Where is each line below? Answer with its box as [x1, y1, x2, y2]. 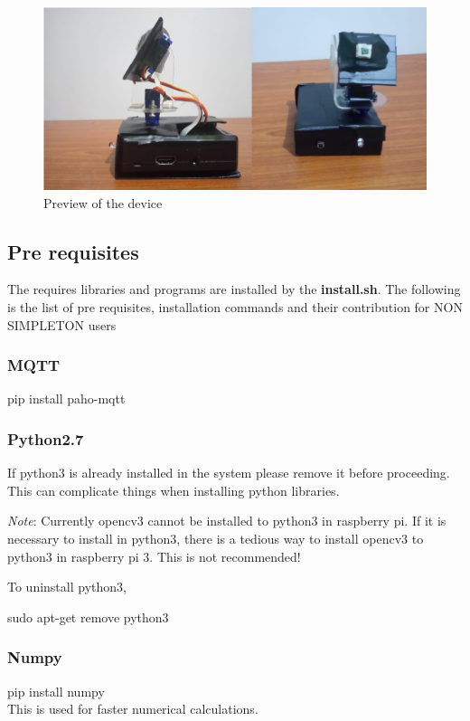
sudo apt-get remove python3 [7, 607, 169, 626]
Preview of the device [43, 193, 163, 212]
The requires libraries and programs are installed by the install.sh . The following [7, 280, 461, 299]
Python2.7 [7, 427, 84, 450]
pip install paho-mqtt [7, 389, 126, 408]
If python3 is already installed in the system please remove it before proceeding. [7, 463, 450, 482]
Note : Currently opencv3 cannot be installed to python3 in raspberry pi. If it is [7, 511, 446, 530]
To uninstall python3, [7, 577, 127, 596]
